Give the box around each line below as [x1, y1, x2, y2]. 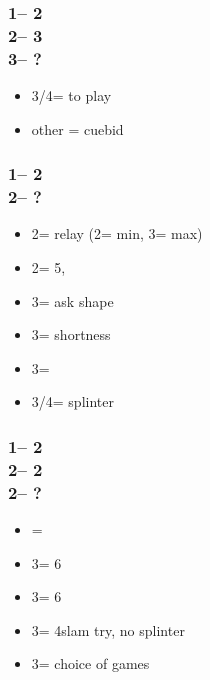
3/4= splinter [31, 391, 114, 412]
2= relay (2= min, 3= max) [31, 223, 203, 244]
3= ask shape [31, 290, 114, 311]
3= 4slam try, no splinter [31, 619, 185, 640]
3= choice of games [31, 653, 150, 674]
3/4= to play [31, 85, 112, 106]
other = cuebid [31, 118, 124, 139]
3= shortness [31, 324, 111, 345]
